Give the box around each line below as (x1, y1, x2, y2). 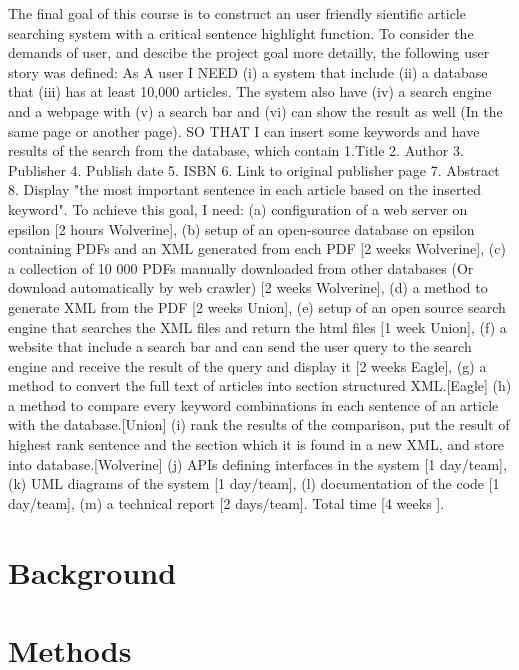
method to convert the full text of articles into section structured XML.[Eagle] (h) (8, 375, 512, 396)
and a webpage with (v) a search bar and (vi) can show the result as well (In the (8, 100, 503, 121)
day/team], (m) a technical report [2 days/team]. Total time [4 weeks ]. (8, 492, 445, 513)
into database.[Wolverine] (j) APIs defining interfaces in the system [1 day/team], (8, 453, 507, 474)
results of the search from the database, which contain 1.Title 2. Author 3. (8, 140, 464, 161)
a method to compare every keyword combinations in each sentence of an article (8, 394, 499, 415)
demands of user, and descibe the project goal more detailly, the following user (8, 42, 490, 63)
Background (8, 551, 177, 592)
